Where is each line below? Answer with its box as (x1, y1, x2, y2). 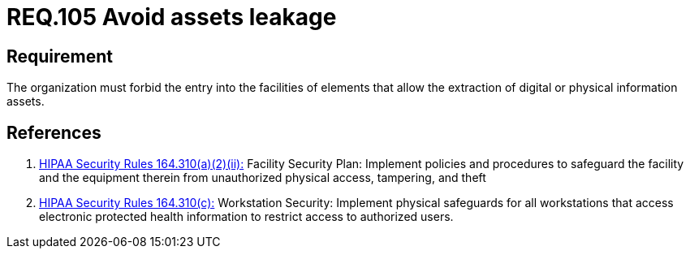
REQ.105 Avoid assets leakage (6, 3, 337, 31)
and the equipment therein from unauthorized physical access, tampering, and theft (39, 171, 486, 185)
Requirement (6, 45, 114, 67)
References (6, 122, 101, 143)
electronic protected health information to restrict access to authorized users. (39, 210, 454, 224)
